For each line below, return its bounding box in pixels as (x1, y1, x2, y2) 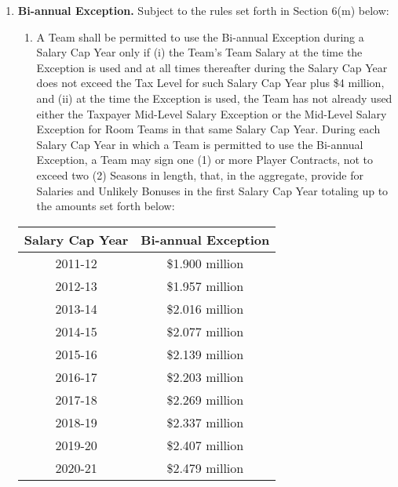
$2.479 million (166, 458, 244, 477)
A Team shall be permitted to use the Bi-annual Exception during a (36, 28, 364, 45)
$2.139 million (166, 344, 244, 363)
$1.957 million (166, 276, 244, 295)
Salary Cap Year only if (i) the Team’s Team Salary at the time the (36, 44, 363, 60)
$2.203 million (166, 367, 244, 386)
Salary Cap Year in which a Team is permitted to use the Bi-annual (36, 136, 363, 152)
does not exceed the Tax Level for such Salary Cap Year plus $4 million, (36, 75, 385, 91)
